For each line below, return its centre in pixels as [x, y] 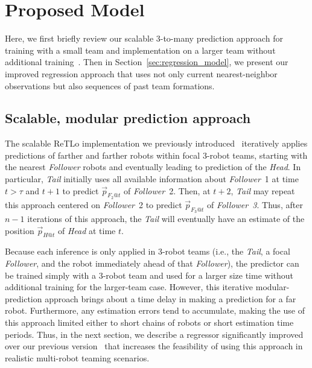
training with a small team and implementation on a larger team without [140, 50]
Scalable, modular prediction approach [128, 118]
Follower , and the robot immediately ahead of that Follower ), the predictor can [152, 263]
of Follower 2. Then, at [167, 190]
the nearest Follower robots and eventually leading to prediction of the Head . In [153, 167]
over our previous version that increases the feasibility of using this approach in [154, 346]
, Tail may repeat [263, 190]
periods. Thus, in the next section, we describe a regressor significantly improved [154, 334]
